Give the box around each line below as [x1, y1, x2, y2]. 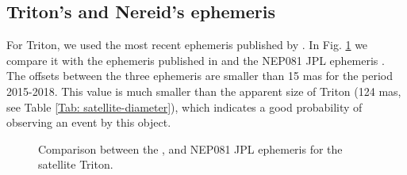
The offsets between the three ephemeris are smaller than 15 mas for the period [6, 67, 394, 84]
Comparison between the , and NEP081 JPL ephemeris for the [38, 140, 343, 157]
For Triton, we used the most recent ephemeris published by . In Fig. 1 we [6, 36, 368, 53]
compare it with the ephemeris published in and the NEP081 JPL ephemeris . [6, 51, 385, 68]
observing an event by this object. [6, 114, 171, 131]
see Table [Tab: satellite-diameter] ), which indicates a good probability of [6, 98, 363, 115]
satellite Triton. [38, 156, 113, 173]
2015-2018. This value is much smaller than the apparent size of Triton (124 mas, [6, 82, 401, 99]
